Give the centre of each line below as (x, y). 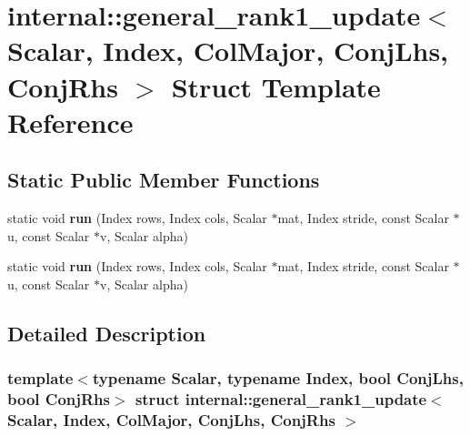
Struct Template (276, 86)
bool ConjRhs (59, 399)
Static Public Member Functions (164, 180)
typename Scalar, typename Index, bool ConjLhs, (278, 378)
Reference (70, 122)
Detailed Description (107, 333)
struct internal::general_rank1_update (281, 399)
